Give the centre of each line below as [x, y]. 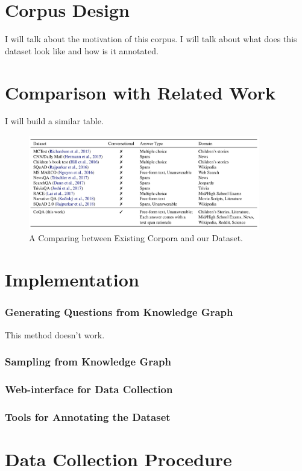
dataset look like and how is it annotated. [82, 50]
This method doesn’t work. [55, 334]
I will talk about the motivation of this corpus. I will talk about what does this [151, 39]
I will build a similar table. [54, 121]
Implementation [72, 280]
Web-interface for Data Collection [89, 389]
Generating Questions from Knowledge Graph [119, 312]
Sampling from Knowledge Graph [88, 362]
